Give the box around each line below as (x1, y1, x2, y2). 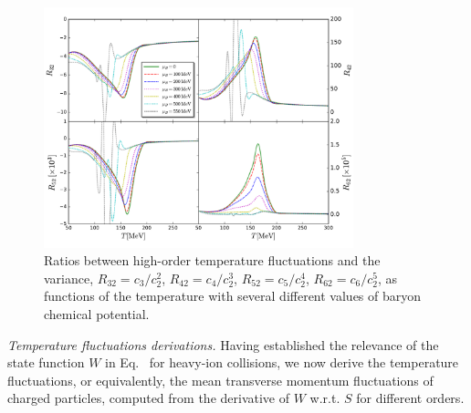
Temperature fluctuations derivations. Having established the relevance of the (7, 335, 439, 354)
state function (7, 353, 85, 372)
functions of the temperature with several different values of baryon (44, 286, 422, 305)
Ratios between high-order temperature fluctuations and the (44, 251, 381, 270)
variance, (44, 268, 94, 287)
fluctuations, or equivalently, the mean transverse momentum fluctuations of (7, 370, 434, 389)
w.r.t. (309, 388, 340, 408)
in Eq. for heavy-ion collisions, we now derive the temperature (105, 353, 459, 372)
